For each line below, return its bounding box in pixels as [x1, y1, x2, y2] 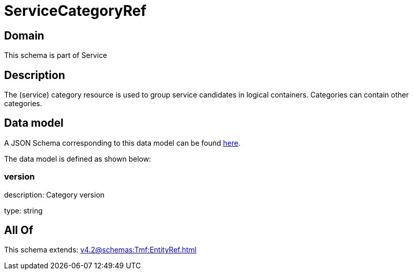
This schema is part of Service [4, 51, 107, 60]
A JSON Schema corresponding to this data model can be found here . [4, 138, 241, 147]
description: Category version [4, 190, 105, 199]
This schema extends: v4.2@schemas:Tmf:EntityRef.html [4, 245, 197, 255]
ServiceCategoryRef [4, 2, 147, 19]
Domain [4, 29, 45, 42]
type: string [4, 206, 43, 215]
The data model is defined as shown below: [4, 154, 151, 163]
